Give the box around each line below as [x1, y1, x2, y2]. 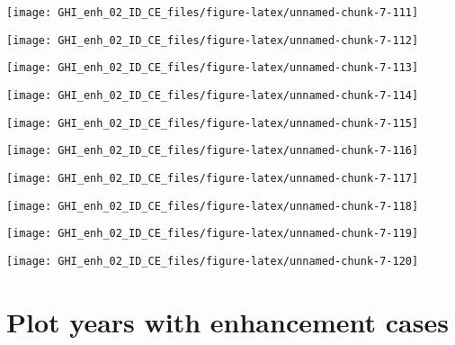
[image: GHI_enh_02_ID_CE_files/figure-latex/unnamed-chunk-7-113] [6, 61, 419, 75]
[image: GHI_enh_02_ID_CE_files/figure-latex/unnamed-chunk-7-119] [6, 227, 419, 241]
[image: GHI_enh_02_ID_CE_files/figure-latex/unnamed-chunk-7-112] [6, 33, 419, 47]
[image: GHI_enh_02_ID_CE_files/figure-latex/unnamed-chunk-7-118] [6, 199, 419, 213]
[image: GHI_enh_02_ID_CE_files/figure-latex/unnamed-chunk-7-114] [6, 88, 419, 102]
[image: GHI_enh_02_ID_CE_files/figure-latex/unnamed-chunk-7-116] [6, 144, 419, 158]
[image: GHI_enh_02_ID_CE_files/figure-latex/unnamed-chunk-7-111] [6, 6, 419, 19]
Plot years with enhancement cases [6, 303, 449, 340]
